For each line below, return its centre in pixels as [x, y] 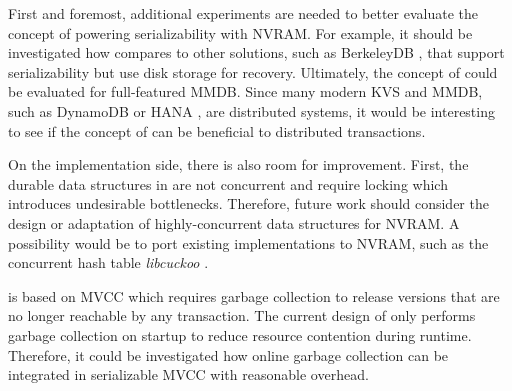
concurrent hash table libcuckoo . [108, 262]
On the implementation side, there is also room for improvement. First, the [238, 164]
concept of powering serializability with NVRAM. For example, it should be [240, 32]
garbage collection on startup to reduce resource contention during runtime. [240, 334]
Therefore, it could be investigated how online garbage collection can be [228, 354]
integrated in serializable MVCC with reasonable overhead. [188, 374]
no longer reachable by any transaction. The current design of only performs [242, 315]
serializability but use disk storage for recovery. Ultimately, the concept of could [253, 71]
